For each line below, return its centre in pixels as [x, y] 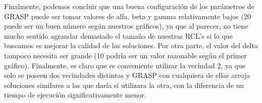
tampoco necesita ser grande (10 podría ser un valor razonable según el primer [125, 55]
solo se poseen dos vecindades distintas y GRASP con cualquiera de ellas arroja [127, 75]
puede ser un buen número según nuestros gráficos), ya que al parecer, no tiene [126, 26]
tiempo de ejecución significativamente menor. [75, 95]
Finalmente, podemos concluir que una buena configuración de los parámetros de [129, 6]
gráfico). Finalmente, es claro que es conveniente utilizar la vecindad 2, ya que [125, 65]
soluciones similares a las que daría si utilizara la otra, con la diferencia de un [124, 85]
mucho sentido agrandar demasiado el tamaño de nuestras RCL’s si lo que [118, 35]
